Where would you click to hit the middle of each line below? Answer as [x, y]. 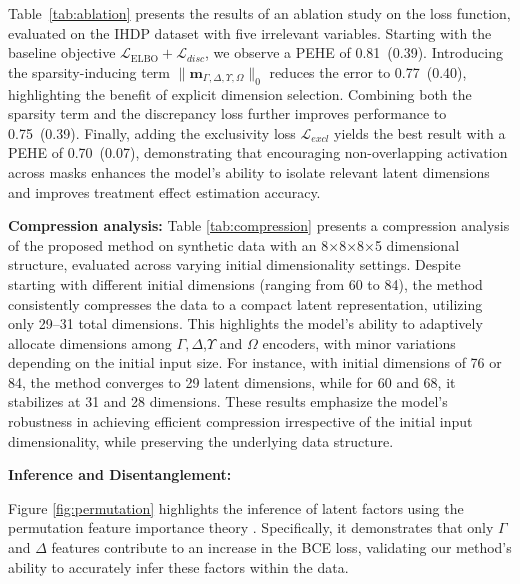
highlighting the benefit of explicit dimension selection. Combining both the [240, 93]
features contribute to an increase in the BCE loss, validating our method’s [281, 547]
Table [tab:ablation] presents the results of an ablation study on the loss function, [259, 13]
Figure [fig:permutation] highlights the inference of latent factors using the [236, 507]
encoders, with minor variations [359, 342]
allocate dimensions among [90, 342]
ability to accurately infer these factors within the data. [178, 566]
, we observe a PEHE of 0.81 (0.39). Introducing [354, 52]
